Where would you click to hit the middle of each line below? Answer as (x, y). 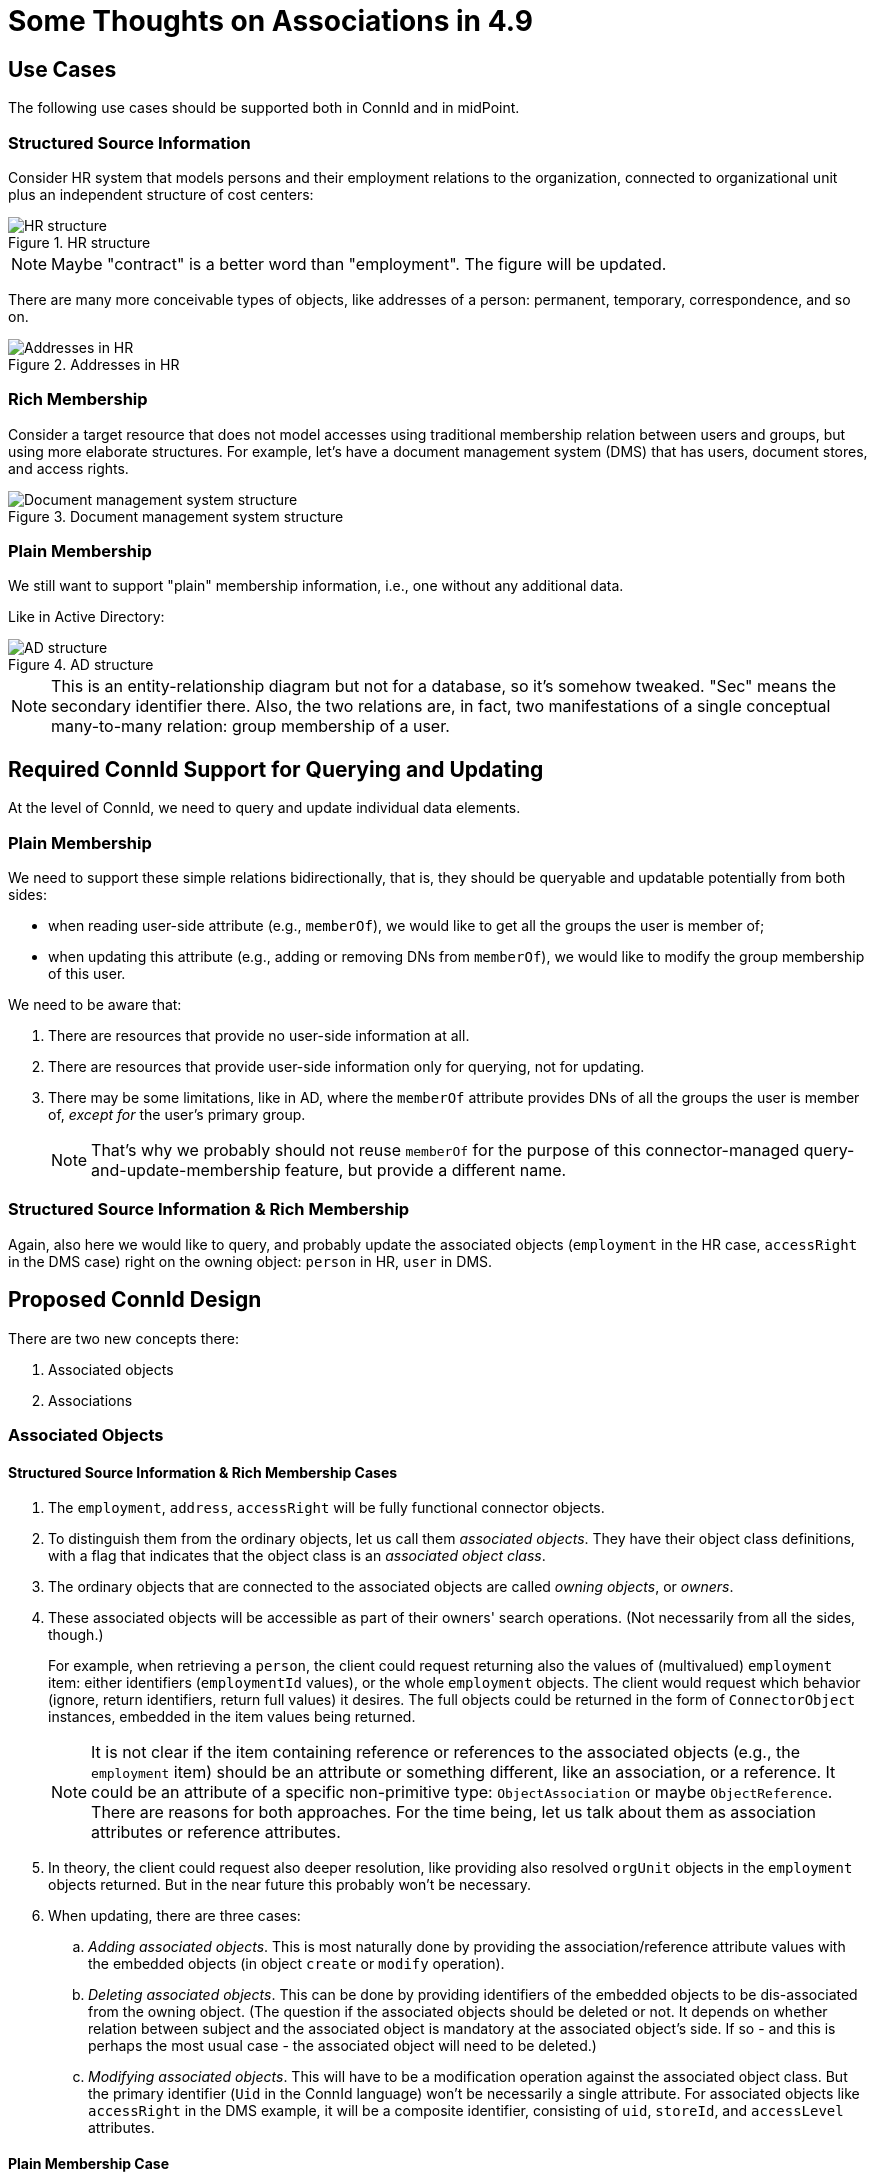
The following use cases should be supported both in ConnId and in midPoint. (264, 108)
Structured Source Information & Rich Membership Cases (203, 1472)
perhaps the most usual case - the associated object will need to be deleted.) (342, 2046)
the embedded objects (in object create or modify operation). (296, 1964)
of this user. (87, 974)
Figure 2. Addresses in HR (94, 364)
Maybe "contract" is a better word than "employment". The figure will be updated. (359, 263)
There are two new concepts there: (123, 1338)
